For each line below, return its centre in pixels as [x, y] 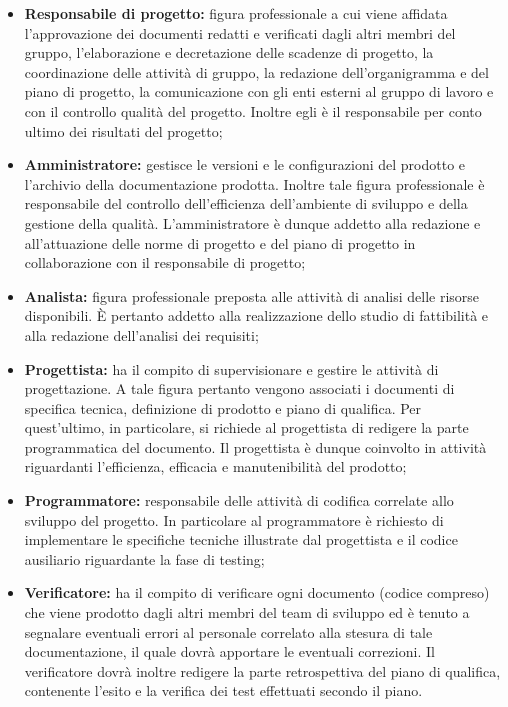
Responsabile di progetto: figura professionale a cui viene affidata [236, 13]
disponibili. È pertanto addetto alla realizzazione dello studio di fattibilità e [256, 315]
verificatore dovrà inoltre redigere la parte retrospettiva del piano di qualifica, [262, 670]
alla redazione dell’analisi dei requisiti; [141, 334]
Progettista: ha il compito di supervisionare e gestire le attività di [231, 368]
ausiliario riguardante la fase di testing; [144, 558]
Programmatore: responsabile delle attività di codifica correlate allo [239, 500]
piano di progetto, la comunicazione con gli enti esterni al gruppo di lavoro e [259, 91]
